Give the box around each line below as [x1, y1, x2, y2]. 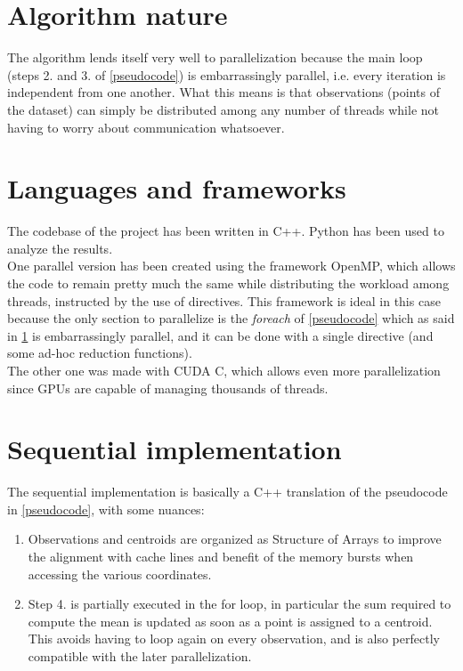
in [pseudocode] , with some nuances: [7, 499, 205, 518]
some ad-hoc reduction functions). [7, 344, 192, 362]
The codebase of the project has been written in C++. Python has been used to [7, 222, 444, 240]
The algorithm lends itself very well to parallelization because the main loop [7, 48, 423, 67]
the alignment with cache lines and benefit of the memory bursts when [28, 547, 414, 566]
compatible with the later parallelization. [28, 647, 252, 666]
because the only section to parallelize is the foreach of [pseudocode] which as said [7, 309, 455, 327]
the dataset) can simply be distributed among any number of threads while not [7, 100, 440, 118]
